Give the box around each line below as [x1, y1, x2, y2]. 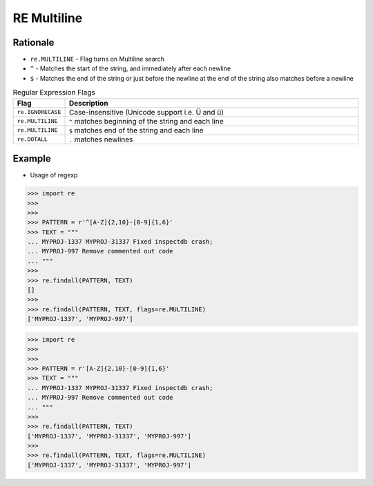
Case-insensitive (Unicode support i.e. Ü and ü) [68, 107, 224, 117]
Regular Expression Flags [12, 88, 96, 97]
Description [68, 98, 108, 108]
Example [12, 153, 51, 165]
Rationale [12, 37, 55, 48]
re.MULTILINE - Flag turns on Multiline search [30, 55, 165, 64]
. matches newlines [68, 135, 133, 144]
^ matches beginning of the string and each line [68, 116, 224, 126]
